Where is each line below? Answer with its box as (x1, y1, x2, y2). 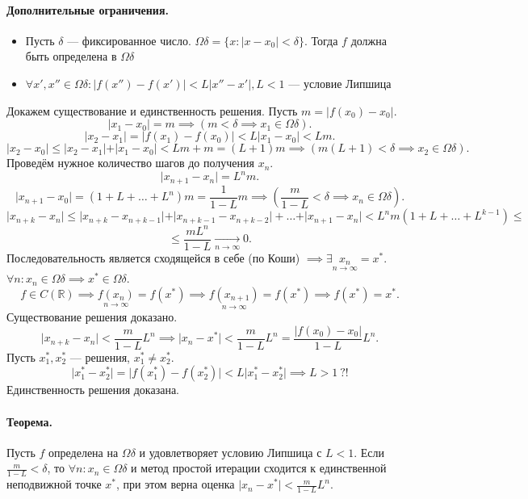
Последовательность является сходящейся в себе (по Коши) (6, 249, 300, 266)
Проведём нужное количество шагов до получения (6, 154, 254, 171)
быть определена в (25, 48, 117, 65)
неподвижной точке (6, 476, 102, 493)
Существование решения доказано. (6, 308, 178, 325)
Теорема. (6, 413, 52, 430)
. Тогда (304, 31, 338, 48)
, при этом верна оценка (115, 476, 235, 493)
